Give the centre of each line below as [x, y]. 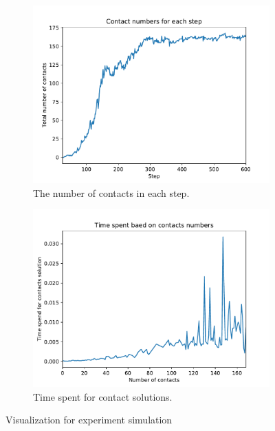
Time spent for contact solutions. [103, 396]
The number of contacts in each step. [111, 192]
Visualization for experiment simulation [89, 420]
